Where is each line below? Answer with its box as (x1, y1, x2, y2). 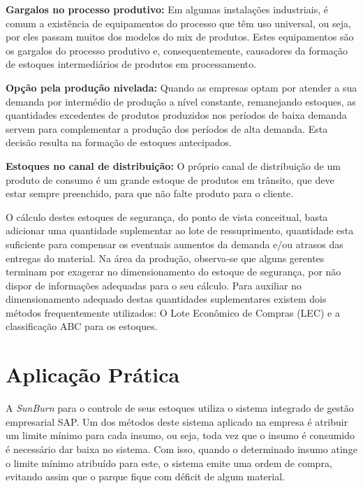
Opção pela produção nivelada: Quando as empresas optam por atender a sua (6, 80, 357, 94)
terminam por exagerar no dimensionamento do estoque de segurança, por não (6, 264, 341, 279)
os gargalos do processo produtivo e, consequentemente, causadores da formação (6, 43, 348, 57)
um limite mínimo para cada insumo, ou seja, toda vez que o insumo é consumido (6, 428, 355, 443)
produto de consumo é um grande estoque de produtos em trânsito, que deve (6, 172, 334, 187)
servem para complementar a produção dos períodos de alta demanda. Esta (6, 121, 328, 136)
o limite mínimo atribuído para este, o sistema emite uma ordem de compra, (6, 455, 332, 470)
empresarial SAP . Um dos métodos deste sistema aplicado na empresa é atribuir (6, 414, 348, 429)
